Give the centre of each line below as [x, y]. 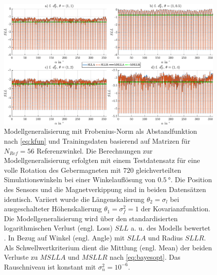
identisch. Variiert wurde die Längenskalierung [74, 199]
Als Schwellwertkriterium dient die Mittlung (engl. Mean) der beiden [108, 247]
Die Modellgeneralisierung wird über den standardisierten [91, 218]
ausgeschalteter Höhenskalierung [53, 209]
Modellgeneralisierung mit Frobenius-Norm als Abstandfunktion [101, 131]
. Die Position [191, 179]
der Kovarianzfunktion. [176, 209]
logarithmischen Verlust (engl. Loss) [58, 228]
